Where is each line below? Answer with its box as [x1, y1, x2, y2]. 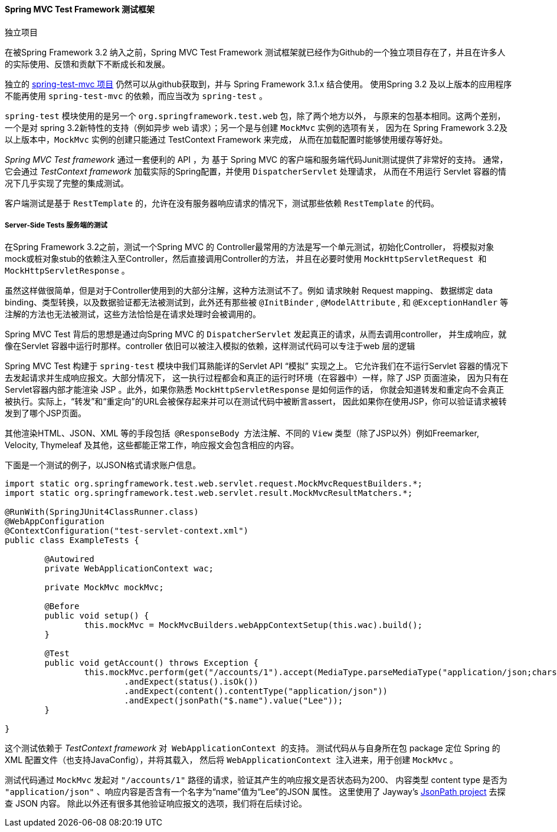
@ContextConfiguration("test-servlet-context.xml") [5, 526, 249, 536]
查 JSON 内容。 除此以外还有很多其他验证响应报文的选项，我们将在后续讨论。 [5, 798, 307, 809]
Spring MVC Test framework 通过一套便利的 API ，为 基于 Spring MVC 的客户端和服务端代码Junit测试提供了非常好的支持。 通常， [5, 154, 508, 165]
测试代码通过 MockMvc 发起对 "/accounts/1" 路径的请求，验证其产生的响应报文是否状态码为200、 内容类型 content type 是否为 [5, 775, 507, 785]
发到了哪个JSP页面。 [5, 408, 86, 419]
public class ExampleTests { [5, 535, 139, 545]
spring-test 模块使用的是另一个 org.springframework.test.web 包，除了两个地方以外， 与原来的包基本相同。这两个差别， [5, 110, 506, 121]
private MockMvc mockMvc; [44, 583, 164, 593]
